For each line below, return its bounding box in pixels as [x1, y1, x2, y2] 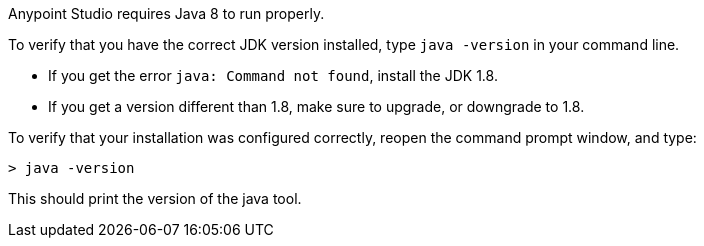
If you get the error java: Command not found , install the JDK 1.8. [48, 67, 498, 84]
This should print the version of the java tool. [8, 190, 302, 207]
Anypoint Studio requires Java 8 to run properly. [8, 5, 325, 22]
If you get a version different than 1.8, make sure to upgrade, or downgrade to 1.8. [48, 98, 585, 115]
